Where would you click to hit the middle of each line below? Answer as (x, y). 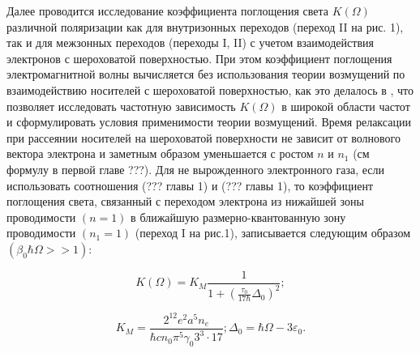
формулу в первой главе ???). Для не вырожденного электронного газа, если (195, 169)
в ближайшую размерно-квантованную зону (238, 217)
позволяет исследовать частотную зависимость (121, 106)
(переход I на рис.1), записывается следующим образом (273, 233)
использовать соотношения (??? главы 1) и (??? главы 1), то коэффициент (190, 185)
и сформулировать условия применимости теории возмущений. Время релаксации (209, 122)
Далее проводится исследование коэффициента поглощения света (167, 11)
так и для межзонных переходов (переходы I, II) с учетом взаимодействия (190, 43)
